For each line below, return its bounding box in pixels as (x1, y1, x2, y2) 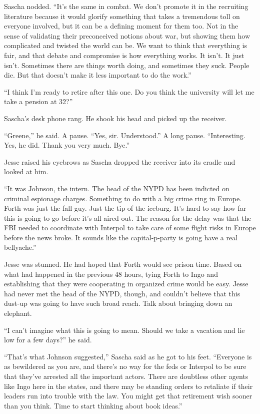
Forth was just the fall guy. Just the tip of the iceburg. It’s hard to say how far (4, 203, 246, 213)
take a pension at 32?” (4, 96, 73, 107)
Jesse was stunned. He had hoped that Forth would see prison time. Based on (4, 259, 242, 269)
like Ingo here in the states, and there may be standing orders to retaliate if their (4, 380, 253, 391)
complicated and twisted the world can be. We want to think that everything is (4, 40, 247, 51)
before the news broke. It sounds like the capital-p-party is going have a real (4, 232, 238, 242)
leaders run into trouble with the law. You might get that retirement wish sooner (4, 390, 252, 401)
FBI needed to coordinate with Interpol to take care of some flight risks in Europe (4, 222, 256, 233)
